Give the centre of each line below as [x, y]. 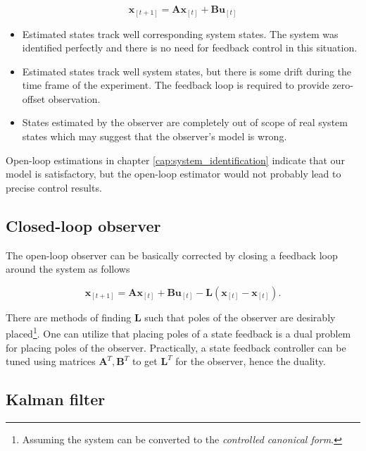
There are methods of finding [69, 317]
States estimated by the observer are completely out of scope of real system [185, 122]
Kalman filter [56, 399]
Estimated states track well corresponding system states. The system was [180, 33]
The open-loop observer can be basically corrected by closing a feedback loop [172, 255]
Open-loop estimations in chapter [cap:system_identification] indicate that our [175, 160]
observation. [74, 98]
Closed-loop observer [83, 225]
